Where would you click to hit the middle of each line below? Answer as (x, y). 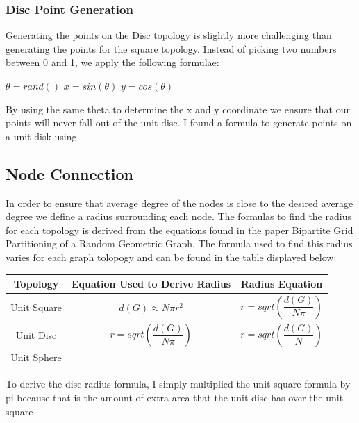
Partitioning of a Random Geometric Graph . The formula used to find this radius (179, 243)
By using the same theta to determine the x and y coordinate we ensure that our (178, 109)
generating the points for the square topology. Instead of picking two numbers (171, 48)
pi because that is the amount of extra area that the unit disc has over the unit (175, 398)
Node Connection (69, 173)
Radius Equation (282, 284)
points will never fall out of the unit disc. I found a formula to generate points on (179, 123)
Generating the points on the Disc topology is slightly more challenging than (169, 35)
